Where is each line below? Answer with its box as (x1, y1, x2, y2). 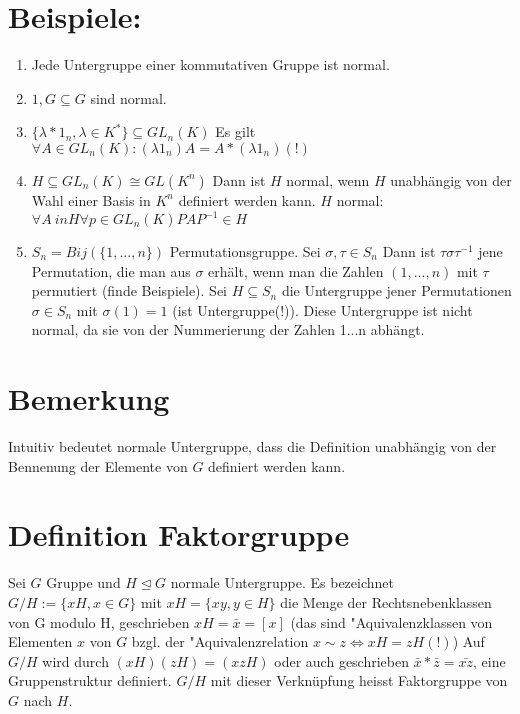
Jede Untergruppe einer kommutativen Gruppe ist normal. (31, 54, 390, 75)
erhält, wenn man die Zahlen (208, 260, 384, 281)
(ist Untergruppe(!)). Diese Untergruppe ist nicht (172, 299, 473, 320)
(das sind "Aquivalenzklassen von (290, 611, 493, 632)
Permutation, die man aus (31, 260, 191, 281)
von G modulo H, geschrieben (8, 611, 190, 632)
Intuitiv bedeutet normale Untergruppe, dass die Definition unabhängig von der (8, 436, 497, 457)
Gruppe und (46, 572, 121, 593)
